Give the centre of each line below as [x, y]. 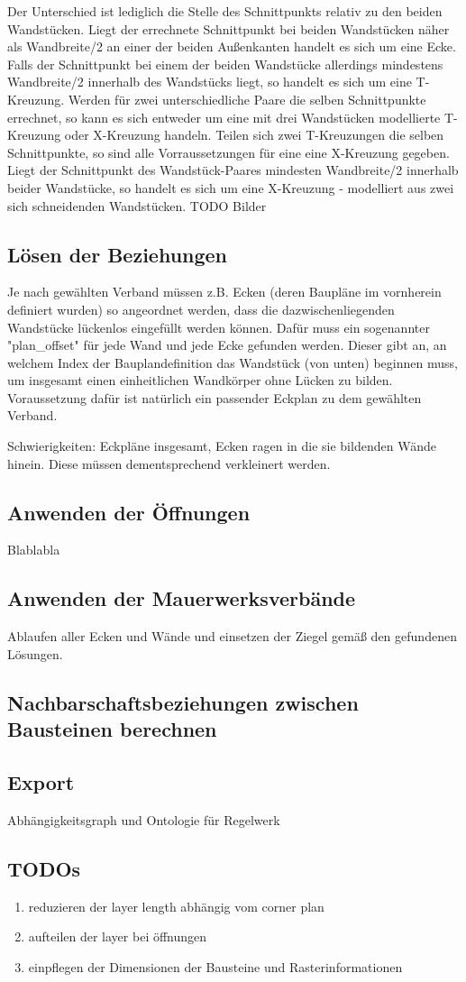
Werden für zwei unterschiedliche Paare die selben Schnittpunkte [247, 99]
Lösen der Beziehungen [118, 254]
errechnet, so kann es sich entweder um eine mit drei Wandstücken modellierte [224, 117]
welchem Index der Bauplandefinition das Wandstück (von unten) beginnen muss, [233, 362]
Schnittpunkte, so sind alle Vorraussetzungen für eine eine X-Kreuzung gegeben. [228, 152]
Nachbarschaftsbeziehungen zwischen [183, 702]
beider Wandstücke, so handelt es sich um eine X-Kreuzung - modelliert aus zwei [231, 187]
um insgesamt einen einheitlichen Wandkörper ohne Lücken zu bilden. [200, 380]
